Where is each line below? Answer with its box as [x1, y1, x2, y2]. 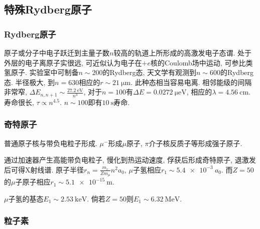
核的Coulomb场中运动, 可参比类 [151, 57, 253, 67]
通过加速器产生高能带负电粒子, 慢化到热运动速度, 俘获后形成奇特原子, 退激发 [4, 154, 256, 165]
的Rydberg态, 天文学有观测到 [102, 67, 197, 77]
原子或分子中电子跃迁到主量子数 [4, 47, 109, 57]
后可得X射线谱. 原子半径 [4, 164, 84, 174]
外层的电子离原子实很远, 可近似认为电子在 [4, 57, 142, 67]
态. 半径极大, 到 [4, 76, 55, 87]
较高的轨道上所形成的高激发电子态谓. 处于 [113, 47, 251, 57]
